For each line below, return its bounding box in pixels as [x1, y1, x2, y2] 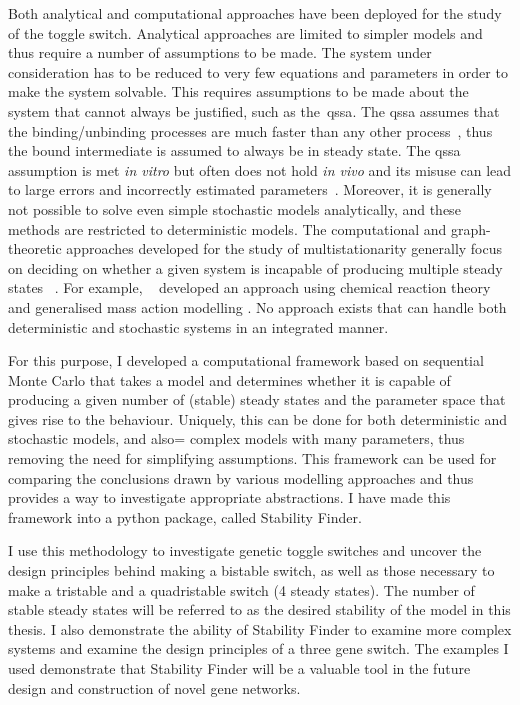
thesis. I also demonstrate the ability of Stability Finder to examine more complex [8, 618, 512, 639]
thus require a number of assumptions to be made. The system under [8, 42, 432, 63]
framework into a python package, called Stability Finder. [8, 506, 362, 527]
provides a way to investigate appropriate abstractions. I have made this [8, 487, 451, 508]
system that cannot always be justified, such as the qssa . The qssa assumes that [8, 100, 500, 121]
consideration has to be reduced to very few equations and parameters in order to [8, 61, 508, 82]
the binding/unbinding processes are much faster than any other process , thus [8, 120, 493, 141]
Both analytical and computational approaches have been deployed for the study [8, 3, 502, 23]
